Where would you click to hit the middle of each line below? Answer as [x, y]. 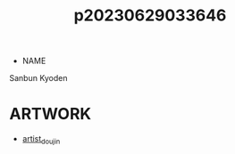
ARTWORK [50, 114]
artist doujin [41, 140]
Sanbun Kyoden [39, 78]
